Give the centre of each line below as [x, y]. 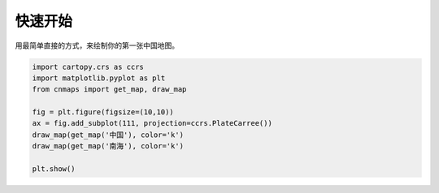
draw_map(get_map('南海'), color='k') [108, 146]
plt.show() [54, 169]
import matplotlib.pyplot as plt [99, 78]
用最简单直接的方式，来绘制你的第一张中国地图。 [97, 45]
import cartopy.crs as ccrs [88, 66]
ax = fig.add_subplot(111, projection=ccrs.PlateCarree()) [152, 123]
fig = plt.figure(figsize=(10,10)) [103, 112]
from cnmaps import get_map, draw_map [109, 90]
